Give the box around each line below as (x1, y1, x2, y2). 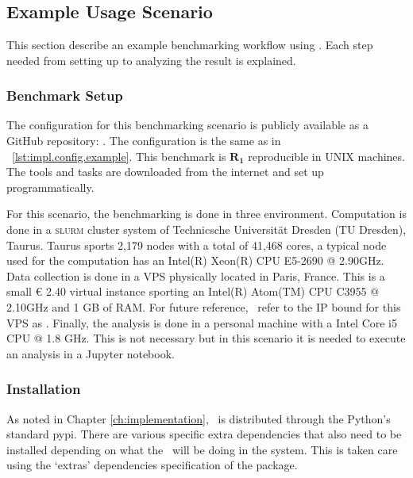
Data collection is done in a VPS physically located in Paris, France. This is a (6, 267, 385, 284)
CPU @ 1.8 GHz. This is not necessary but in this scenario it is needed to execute (6, 330, 406, 346)
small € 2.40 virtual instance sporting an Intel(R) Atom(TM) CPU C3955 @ (6, 283, 380, 300)
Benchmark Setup (6, 86, 123, 105)
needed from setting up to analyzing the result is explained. (6, 52, 296, 68)
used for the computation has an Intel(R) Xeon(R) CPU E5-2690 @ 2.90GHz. (6, 252, 384, 269)
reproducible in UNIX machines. (248, 147, 405, 164)
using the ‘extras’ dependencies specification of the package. (6, 457, 298, 473)
